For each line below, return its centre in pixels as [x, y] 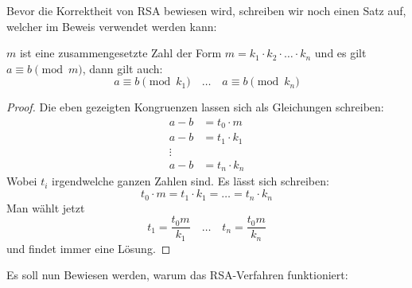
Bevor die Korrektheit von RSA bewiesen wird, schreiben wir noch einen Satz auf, [206, 10]
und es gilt [340, 53]
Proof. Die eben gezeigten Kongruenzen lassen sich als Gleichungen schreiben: [195, 107]
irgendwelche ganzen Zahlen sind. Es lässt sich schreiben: [190, 181]
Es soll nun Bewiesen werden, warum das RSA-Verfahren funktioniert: [177, 275]
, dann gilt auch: [122, 68]
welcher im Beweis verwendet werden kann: [112, 26]
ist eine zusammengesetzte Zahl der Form [120, 53]
